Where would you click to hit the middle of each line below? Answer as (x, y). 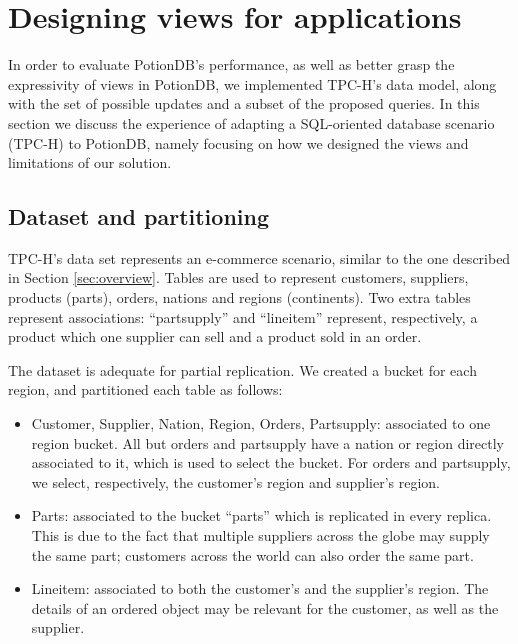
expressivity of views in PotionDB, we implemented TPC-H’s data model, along (252, 83)
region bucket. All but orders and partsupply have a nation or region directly (268, 442)
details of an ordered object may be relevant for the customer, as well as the (265, 607)
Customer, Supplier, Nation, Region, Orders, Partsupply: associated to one (261, 423)
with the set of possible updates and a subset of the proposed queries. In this (244, 103)
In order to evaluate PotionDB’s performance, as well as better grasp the (231, 64)
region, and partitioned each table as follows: (145, 389)
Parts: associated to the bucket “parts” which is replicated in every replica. (261, 515)
